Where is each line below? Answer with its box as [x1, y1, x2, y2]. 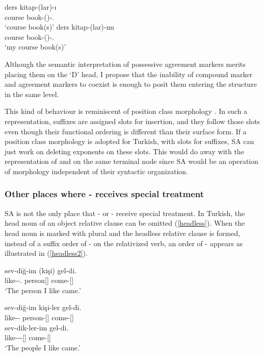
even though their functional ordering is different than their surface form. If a [5, 126, 247, 136]
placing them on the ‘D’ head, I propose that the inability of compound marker [5, 68, 253, 79]
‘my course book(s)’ [5, 41, 66, 52]
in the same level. [5, 88, 59, 99]
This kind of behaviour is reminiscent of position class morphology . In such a [5, 106, 248, 116]
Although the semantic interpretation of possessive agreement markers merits [5, 58, 246, 69]
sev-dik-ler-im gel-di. [5, 322, 69, 333]
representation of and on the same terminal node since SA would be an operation [5, 156, 258, 167]
